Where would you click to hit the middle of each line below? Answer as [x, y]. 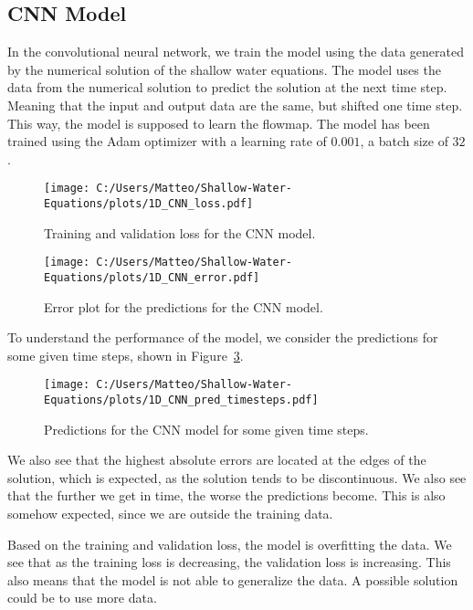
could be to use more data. [82, 598]
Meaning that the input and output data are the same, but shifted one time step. [235, 105]
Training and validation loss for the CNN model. [180, 232]
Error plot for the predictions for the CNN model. [184, 306]
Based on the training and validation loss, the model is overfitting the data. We [230, 544]
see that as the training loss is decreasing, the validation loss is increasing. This [229, 562]
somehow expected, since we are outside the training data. [170, 514]
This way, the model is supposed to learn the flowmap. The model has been [219, 123]
